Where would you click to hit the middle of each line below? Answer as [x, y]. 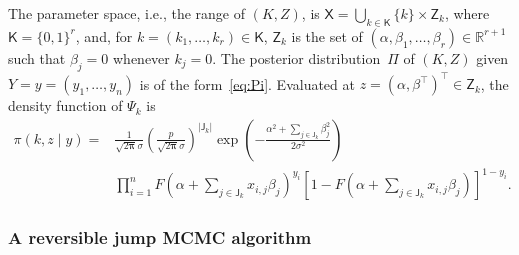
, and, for [104, 35]
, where [467, 13]
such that [37, 57]
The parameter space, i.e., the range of [127, 13]
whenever [141, 57]
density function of [65, 105]
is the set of [327, 35]
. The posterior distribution [296, 57]
